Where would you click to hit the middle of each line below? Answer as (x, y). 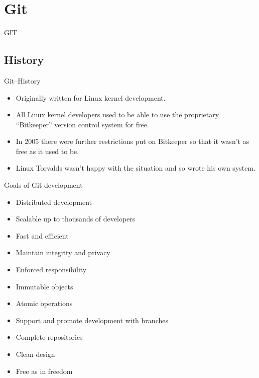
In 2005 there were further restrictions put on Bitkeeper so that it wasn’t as (133, 141)
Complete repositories (49, 337)
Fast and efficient (42, 235)
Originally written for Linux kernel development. (91, 97)
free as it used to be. (47, 151)
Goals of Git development (43, 185)
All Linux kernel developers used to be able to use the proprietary (117, 115)
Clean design (35, 354)
